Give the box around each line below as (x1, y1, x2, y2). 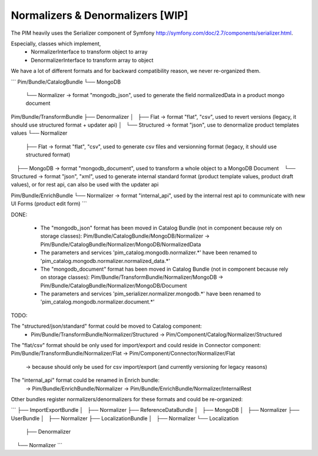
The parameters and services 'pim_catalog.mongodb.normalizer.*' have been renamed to (40, 249, 257, 256)
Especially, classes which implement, (11, 40, 101, 47)
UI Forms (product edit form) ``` (11, 200, 87, 207)
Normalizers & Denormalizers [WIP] (11, 9, 188, 22)
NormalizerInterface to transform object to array (31, 48, 148, 55)
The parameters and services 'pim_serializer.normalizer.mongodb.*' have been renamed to (40, 290, 261, 297)
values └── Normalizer (11, 129, 68, 137)
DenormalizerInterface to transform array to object (31, 56, 154, 64)
